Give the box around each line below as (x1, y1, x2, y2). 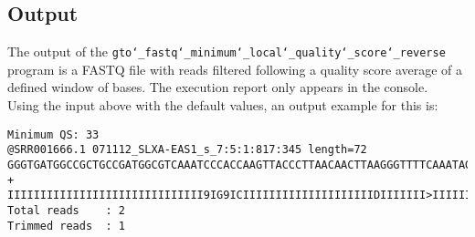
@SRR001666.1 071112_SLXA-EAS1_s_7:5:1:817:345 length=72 (7, 143, 367, 157)
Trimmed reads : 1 (7, 219, 125, 232)
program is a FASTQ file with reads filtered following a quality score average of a (7, 59, 463, 78)
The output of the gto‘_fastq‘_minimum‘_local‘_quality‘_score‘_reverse (7, 42, 446, 61)
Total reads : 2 (7, 203, 125, 217)
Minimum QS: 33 (7, 128, 100, 141)
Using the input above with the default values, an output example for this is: (7, 96, 438, 115)
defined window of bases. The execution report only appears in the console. (7, 77, 428, 97)
